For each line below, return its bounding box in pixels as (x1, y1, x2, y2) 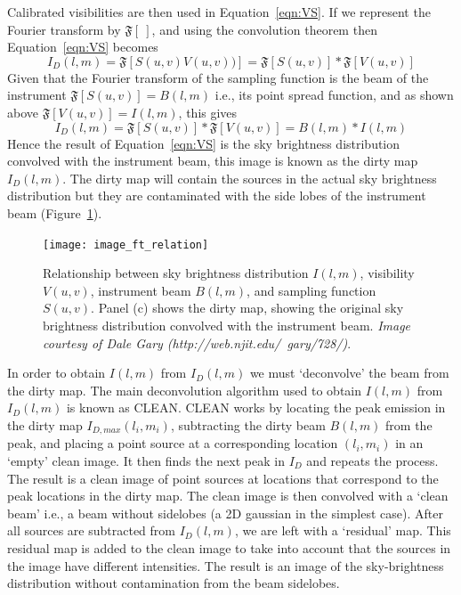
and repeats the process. (306, 451, 439, 469)
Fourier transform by (7, 20, 121, 38)
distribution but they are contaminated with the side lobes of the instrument (7, 186, 426, 205)
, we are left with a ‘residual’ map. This (234, 521, 451, 540)
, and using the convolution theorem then (151, 20, 377, 38)
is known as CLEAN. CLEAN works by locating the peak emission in (66, 398, 446, 417)
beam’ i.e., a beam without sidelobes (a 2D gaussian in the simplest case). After (7, 503, 443, 522)
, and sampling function (247, 281, 376, 299)
